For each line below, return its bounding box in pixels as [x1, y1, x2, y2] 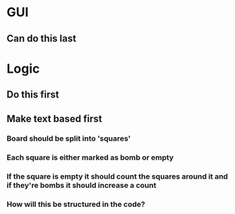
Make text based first [6, 112, 103, 124]
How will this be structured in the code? [6, 199, 145, 209]
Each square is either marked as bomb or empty [6, 153, 174, 162]
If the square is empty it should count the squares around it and [6, 172, 229, 182]
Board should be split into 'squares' [6, 133, 131, 143]
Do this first [6, 89, 59, 101]
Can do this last [6, 32, 77, 44]
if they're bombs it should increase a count [6, 181, 157, 191]
